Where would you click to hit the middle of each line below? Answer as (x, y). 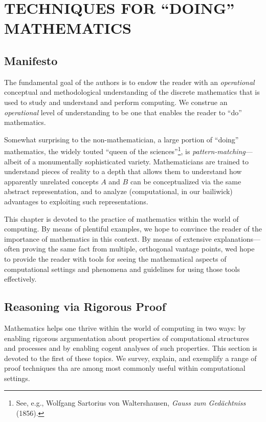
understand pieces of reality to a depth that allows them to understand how (123, 171)
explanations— (237, 238)
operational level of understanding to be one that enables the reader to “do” (123, 112)
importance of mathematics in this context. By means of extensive (108, 238)
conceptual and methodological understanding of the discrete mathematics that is (132, 92)
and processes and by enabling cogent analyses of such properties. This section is (131, 348)
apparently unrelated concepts (51, 181)
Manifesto (31, 60)
